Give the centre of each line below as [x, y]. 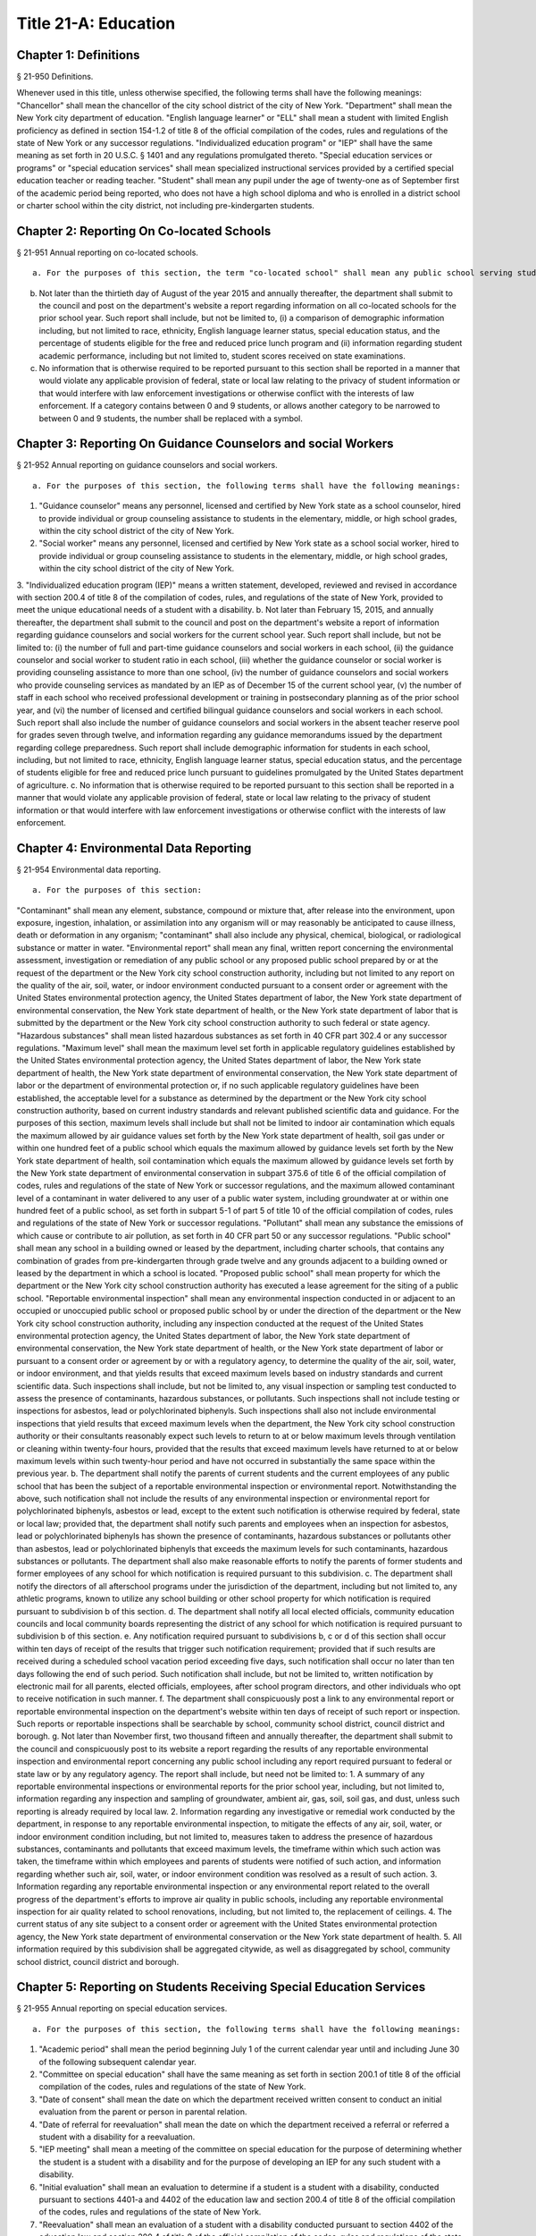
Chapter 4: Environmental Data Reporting [134, 848]
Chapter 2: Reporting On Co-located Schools [144, 231]
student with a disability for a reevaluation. [117, 2137]
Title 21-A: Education [96, 23]
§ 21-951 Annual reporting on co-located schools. [107, 252]
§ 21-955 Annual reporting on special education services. [122, 2009]
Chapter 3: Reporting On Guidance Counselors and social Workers [205, 444]
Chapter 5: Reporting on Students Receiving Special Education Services [221, 1987]
